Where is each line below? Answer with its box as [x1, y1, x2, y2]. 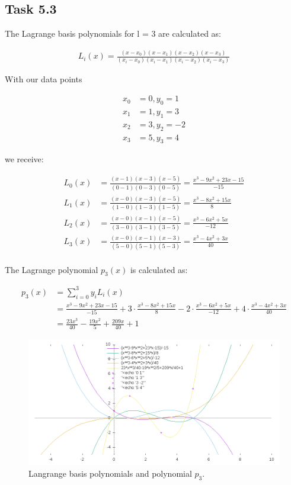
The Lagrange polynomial [5, 263, 98, 275]
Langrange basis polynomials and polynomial [28, 467, 192, 479]
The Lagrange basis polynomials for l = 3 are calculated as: [5, 27, 221, 40]
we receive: [5, 153, 44, 165]
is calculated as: [130, 263, 188, 275]
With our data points [5, 73, 82, 85]
